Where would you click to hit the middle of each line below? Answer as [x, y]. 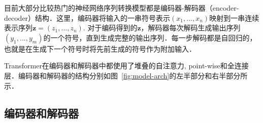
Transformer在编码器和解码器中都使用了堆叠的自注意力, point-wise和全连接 [126, 66]
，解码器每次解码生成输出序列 [191, 28]
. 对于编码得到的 [110, 28]
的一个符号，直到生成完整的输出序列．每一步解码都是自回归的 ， [150, 37]
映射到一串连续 [234, 17]
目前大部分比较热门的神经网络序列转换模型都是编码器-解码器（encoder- [122, 8]
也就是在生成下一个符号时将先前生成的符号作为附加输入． [100, 48]
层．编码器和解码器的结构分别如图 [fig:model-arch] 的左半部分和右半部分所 [126, 75]
